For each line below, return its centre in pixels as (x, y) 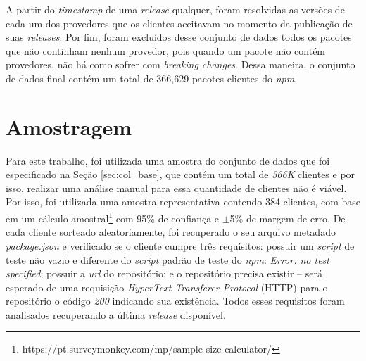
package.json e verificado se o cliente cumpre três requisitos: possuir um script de (180, 245)
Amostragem (69, 126)
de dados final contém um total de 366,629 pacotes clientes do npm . (152, 78)
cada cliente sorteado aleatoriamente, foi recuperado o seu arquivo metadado (171, 232)
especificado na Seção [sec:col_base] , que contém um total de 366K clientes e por (181, 174)
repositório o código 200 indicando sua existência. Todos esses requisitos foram (175, 301)
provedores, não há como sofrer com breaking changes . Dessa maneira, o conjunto (181, 64)
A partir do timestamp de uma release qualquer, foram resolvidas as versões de (175, 9)
